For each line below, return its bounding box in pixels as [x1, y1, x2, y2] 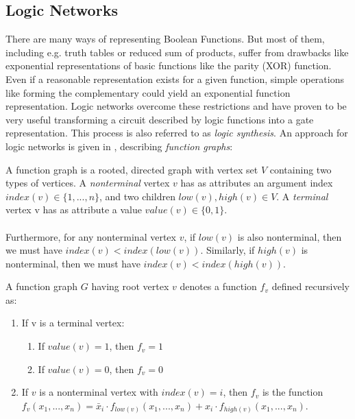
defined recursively [271, 279, 350, 294]
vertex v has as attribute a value [5, 202, 142, 217]
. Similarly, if [200, 243, 255, 257]
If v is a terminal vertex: [21, 315, 125, 330]
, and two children [99, 189, 175, 203]
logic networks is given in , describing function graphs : [5, 139, 233, 153]
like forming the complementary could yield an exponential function [5, 85, 291, 99]
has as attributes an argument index [180, 176, 333, 190]
